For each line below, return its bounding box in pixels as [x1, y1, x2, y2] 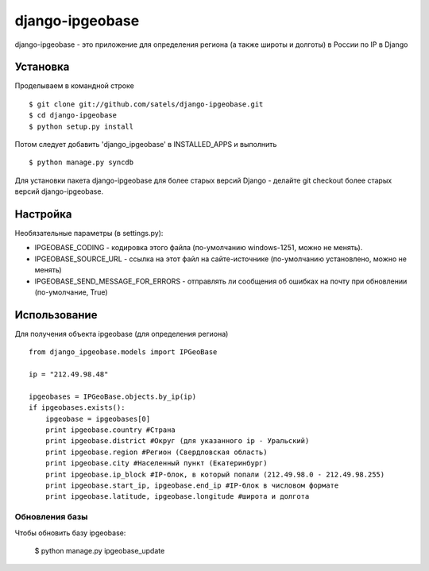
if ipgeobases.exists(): [29, 403, 126, 412]
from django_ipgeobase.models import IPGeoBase [29, 348, 218, 357]
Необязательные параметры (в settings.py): [14, 229, 164, 238]
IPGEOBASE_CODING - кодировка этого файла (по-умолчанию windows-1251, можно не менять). [34, 243, 363, 253]
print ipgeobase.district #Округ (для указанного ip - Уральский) [44, 437, 310, 446]
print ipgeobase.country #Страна [44, 426, 176, 434]
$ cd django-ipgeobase [29, 111, 118, 120]
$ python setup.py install [29, 122, 134, 131]
